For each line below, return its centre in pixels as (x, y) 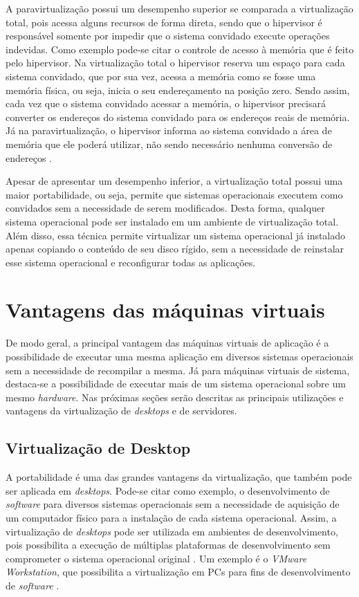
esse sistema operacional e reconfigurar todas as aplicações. (131, 262)
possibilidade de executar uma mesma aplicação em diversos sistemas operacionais (179, 356)
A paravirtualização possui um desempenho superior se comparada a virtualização (179, 8)
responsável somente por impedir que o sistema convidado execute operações (168, 36)
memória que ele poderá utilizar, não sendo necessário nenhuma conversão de (169, 144)
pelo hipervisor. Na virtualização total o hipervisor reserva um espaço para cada (175, 63)
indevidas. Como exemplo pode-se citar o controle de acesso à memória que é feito (180, 49)
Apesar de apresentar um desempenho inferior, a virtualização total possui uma (174, 181)
